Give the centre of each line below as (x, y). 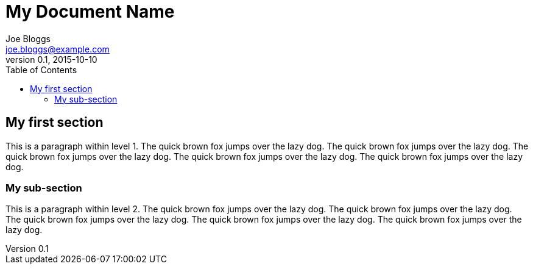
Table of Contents (41, 70)
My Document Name (90, 12)
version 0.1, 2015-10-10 (51, 59)
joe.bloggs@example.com (58, 49)
